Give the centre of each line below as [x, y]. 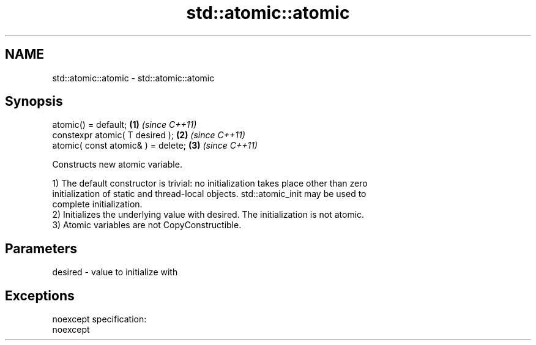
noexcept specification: [99, 319]
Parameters [41, 248]
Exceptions [40, 295]
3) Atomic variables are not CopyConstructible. [147, 225]
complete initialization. [97, 204]
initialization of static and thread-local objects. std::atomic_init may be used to [209, 194]
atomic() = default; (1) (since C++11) [125, 125]
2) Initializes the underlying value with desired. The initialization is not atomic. [208, 215]
